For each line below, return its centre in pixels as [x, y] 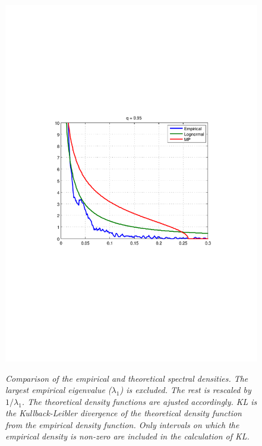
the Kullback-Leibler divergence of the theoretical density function [124, 413]
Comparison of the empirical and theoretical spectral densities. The [127, 378]
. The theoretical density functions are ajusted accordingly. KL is [139, 401]
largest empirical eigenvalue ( [59, 390]
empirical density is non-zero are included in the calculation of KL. [127, 436]
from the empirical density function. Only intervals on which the [122, 424]
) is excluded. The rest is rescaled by [185, 390]
